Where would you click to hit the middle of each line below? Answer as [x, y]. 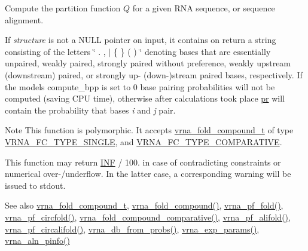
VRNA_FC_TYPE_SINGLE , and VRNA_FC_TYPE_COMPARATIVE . [144, 141]
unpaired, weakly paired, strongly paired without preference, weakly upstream [148, 63]
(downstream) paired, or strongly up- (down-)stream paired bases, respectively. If [154, 74]
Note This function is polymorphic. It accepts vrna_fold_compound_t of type [149, 130]
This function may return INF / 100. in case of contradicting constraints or [143, 162]
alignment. [24, 19]
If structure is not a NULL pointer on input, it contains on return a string [141, 40]
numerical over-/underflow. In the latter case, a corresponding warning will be [148, 174]
